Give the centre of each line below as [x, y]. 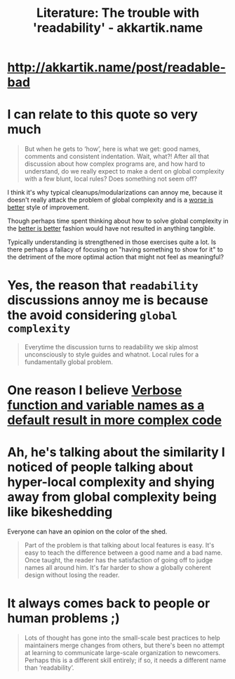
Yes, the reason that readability [103, 285]
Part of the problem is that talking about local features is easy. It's [119, 545]
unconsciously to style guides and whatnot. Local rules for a [112, 355]
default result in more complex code [115, 420]
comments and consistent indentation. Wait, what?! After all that [116, 157]
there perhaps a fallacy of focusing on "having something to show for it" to [115, 250]
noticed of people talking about [100, 467]
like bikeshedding [60, 512]
